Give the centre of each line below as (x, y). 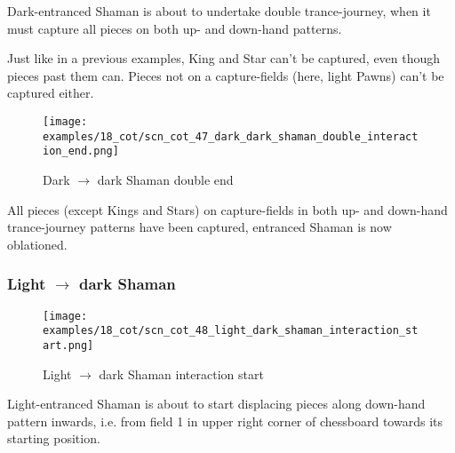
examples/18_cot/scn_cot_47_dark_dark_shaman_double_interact (231, 136)
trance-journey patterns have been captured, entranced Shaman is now (200, 227)
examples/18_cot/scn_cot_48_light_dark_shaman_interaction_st (231, 331)
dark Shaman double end (165, 179)
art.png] (68, 345)
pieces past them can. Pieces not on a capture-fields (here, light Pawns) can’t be (226, 75)
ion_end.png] (81, 151)
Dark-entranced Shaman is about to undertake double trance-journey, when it (219, 11)
